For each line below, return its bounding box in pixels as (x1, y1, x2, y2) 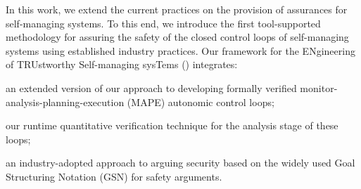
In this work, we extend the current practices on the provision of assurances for (6, 2, 348, 16)
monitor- (300, 80, 338, 95)
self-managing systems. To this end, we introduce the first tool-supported (6, 15, 321, 30)
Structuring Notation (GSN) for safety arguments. (6, 169, 222, 183)
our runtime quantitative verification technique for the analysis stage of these (6, 118, 338, 133)
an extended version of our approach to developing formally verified (6, 80, 297, 95)
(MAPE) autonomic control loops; (127, 94, 274, 109)
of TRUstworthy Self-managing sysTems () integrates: (6, 57, 238, 72)
